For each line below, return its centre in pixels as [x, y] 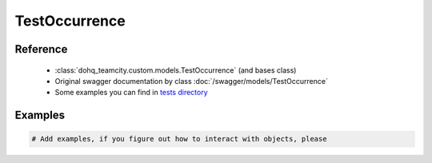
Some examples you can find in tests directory [131, 93]
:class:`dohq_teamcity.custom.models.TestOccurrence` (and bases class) [176, 70]
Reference [41, 49]
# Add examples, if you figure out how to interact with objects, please [179, 139]
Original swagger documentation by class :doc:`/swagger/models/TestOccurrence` [191, 81]
